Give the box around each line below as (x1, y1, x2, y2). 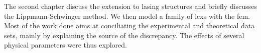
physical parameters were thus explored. (4, 40, 127, 50)
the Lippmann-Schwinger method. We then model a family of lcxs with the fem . (4, 10, 250, 21)
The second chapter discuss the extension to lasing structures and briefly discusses (4, 1, 257, 11)
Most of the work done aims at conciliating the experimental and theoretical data (4, 20, 255, 31)
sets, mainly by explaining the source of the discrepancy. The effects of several (4, 30, 244, 40)
